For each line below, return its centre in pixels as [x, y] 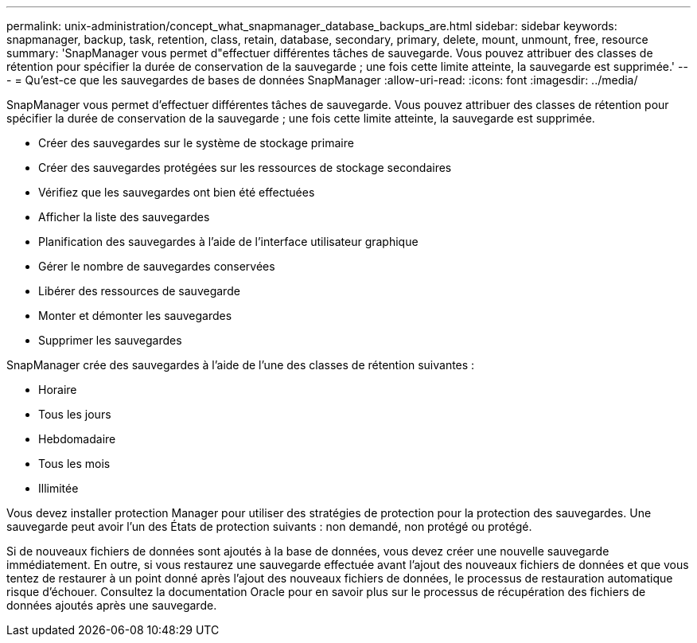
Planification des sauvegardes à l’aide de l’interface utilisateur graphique [228, 242]
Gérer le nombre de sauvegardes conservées [157, 266]
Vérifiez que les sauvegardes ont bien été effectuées [177, 192]
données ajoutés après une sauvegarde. [112, 605]
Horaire [58, 390]
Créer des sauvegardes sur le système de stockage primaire [196, 143]
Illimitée [58, 488]
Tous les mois [74, 464]
